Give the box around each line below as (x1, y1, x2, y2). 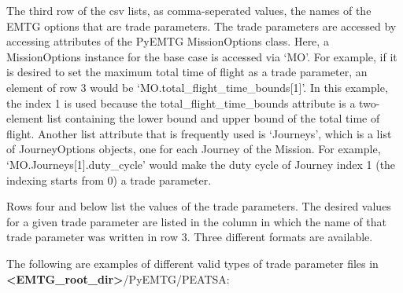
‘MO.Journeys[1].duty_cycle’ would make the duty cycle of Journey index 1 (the (6, 156, 396, 172)
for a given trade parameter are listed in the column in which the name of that (6, 213, 386, 229)
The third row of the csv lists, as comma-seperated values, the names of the (6, 2, 372, 18)
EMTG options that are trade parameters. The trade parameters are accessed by (6, 17, 397, 34)
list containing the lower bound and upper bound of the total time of (46, 110, 380, 126)
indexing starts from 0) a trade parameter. (6, 171, 212, 188)
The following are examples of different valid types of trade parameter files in (6, 255, 379, 271)
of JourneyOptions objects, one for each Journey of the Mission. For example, (6, 141, 381, 157)
